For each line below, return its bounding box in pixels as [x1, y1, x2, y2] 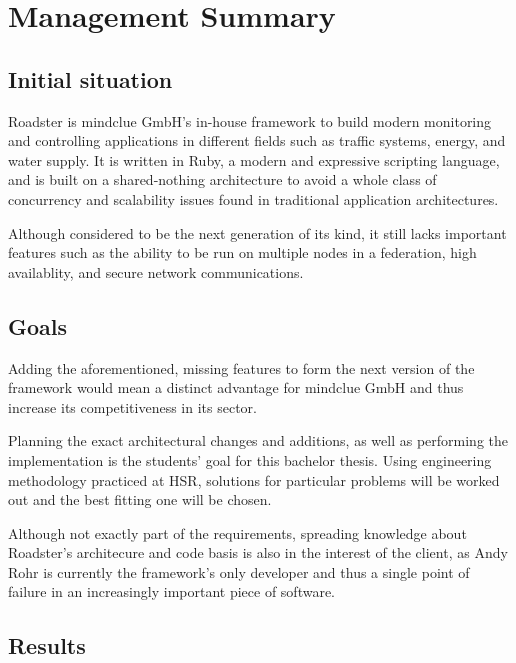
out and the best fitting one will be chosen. [8, 489, 272, 510]
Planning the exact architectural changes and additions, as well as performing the [8, 430, 509, 451]
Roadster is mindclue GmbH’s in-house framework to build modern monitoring [8, 110, 492, 131]
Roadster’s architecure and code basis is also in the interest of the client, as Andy [8, 542, 508, 563]
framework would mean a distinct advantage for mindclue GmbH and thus [8, 377, 464, 398]
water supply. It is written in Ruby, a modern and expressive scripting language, [8, 149, 500, 170]
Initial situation [8, 63, 173, 94]
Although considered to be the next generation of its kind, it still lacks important [8, 222, 507, 243]
